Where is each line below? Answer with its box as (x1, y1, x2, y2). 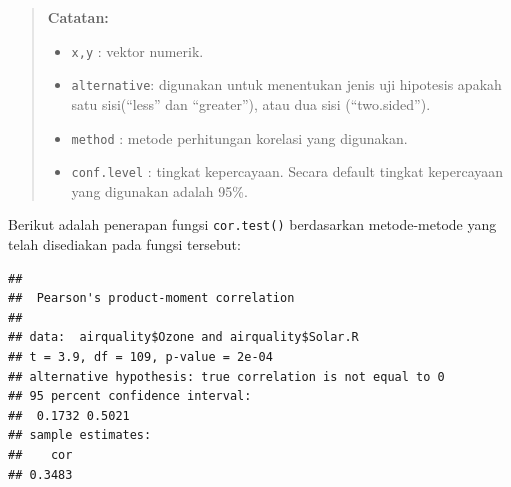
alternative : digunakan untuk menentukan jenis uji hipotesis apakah (71, 74, 502, 95)
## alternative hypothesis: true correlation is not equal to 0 (8, 369, 445, 384)
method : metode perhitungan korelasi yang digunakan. (71, 127, 408, 148)
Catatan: (47, 7, 109, 27)
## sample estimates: (8, 428, 152, 443)
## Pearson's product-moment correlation (8, 291, 295, 306)
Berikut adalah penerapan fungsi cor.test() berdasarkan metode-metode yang (8, 214, 497, 235)
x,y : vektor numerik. (71, 40, 204, 61)
